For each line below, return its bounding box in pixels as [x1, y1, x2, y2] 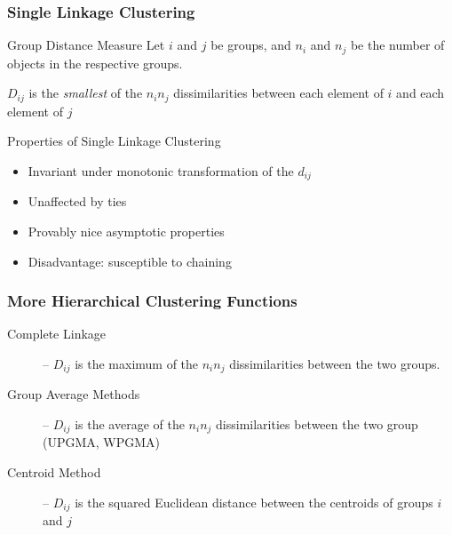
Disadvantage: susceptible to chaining [28, 252, 232, 270]
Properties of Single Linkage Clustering [7, 132, 221, 150]
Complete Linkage [7, 324, 107, 343]
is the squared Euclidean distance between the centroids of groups [75, 492, 433, 511]
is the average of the [75, 415, 185, 433]
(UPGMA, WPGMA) [43, 433, 161, 451]
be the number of [350, 36, 445, 54]
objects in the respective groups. [7, 53, 183, 72]
